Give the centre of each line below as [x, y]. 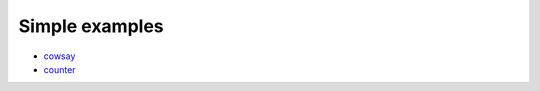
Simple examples [91, 26]
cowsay [59, 56]
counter [59, 69]
